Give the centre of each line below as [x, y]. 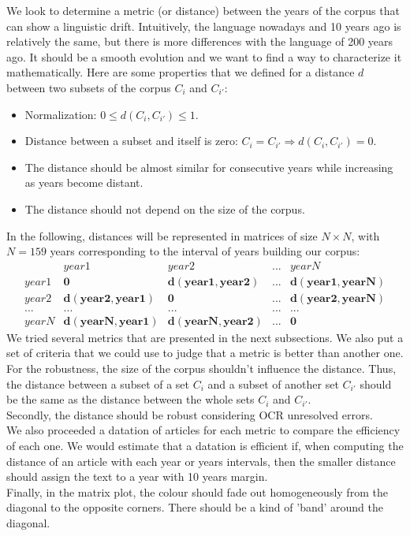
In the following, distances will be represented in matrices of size [162, 235]
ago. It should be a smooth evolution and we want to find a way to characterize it [204, 56]
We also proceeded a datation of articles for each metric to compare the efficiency [203, 430]
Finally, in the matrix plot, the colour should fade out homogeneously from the [197, 491]
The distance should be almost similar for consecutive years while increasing [209, 167]
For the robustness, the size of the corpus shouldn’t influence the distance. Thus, [201, 368]
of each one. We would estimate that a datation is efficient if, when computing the [205, 446]
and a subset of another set [273, 383]
